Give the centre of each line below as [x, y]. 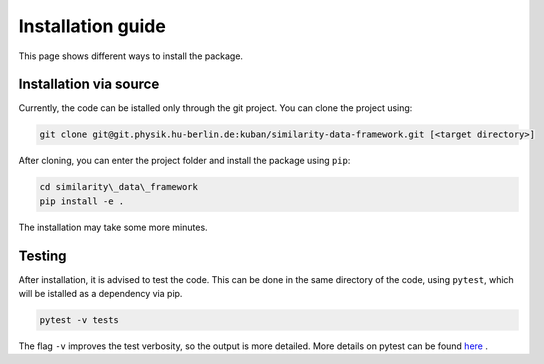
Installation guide [92, 26]
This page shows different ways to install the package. [131, 56]
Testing [42, 255]
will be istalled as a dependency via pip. [100, 294]
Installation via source [89, 84]
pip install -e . [82, 201]
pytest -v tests [79, 320]
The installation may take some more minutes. [113, 227]
